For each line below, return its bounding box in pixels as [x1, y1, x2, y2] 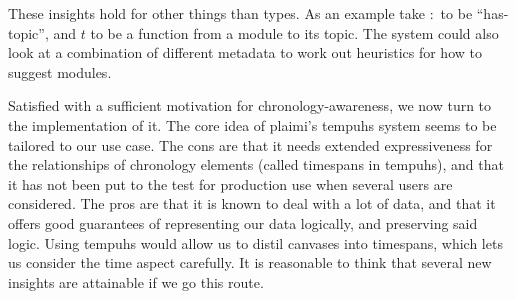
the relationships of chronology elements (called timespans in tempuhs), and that [8, 154, 504, 175]
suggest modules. [8, 61, 112, 82]
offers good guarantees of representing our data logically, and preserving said [8, 212, 478, 233]
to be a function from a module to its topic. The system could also [90, 22, 499, 43]
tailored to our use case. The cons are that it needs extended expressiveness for [8, 134, 493, 155]
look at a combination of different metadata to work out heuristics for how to [8, 42, 482, 63]
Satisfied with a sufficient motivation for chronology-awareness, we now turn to [8, 95, 492, 116]
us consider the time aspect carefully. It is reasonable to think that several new [8, 252, 492, 273]
